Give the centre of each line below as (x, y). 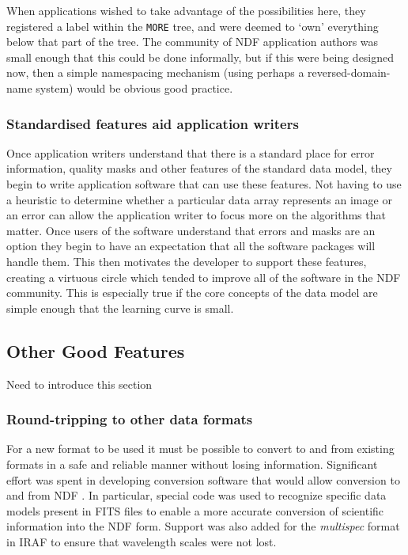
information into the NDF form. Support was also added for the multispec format (203, 526)
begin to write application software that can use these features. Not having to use (204, 184)
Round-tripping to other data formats (130, 419)
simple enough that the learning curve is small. (120, 308)
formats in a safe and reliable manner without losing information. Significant (192, 464)
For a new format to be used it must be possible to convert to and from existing (200, 449)
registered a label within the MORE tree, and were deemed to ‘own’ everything (193, 26)
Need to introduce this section (79, 384)
